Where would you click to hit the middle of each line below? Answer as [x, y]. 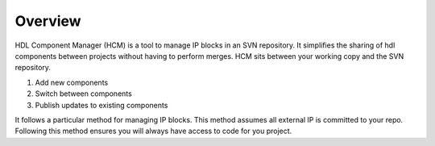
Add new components [72, 82]
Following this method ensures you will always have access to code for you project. [153, 131]
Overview [48, 21]
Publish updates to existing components [101, 105]
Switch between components [83, 94]
